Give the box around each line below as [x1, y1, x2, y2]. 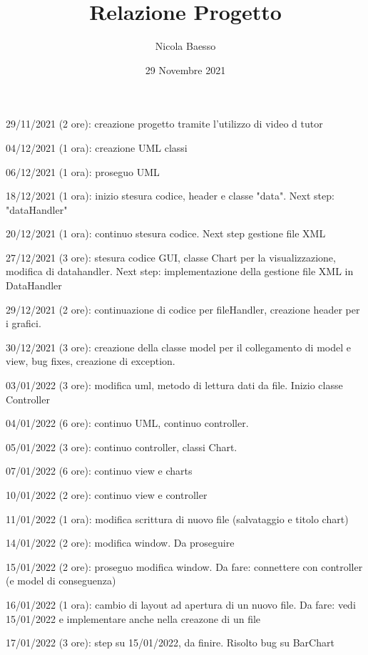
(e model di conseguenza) [6, 573, 116, 588]
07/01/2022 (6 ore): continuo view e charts [6, 463, 193, 478]
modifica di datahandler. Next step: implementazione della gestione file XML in [6, 264, 354, 279]
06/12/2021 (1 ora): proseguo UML [6, 164, 160, 179]
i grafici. [6, 316, 41, 331]
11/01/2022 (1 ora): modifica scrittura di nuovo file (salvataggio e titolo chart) [6, 511, 349, 526]
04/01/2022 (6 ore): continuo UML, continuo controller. [6, 416, 249, 430]
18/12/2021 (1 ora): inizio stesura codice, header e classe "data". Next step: [6, 188, 334, 203]
